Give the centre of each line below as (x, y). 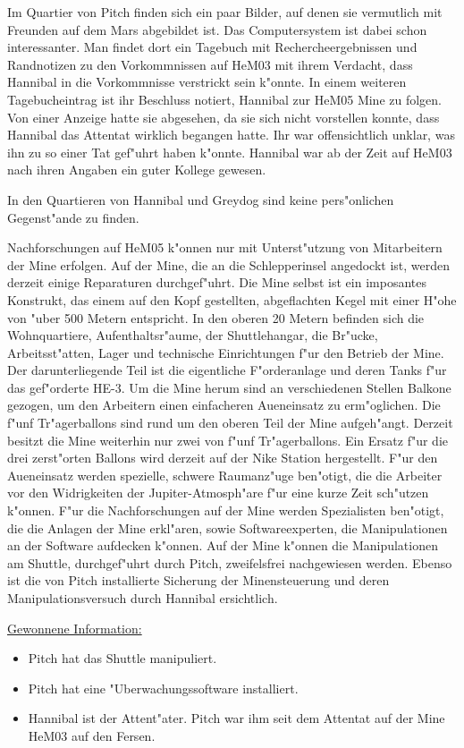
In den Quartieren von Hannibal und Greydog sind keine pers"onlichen (201, 199)
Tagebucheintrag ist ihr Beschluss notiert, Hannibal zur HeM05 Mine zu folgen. (225, 99)
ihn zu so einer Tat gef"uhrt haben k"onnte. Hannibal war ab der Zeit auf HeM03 (230, 152)
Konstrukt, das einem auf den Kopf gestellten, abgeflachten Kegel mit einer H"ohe (232, 299)
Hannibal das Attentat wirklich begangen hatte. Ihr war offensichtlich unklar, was (231, 135)
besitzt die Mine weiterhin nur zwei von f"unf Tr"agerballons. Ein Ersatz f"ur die (228, 440)
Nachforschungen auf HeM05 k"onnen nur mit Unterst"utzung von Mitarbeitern (225, 247)
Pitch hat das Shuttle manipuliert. (122, 658)
